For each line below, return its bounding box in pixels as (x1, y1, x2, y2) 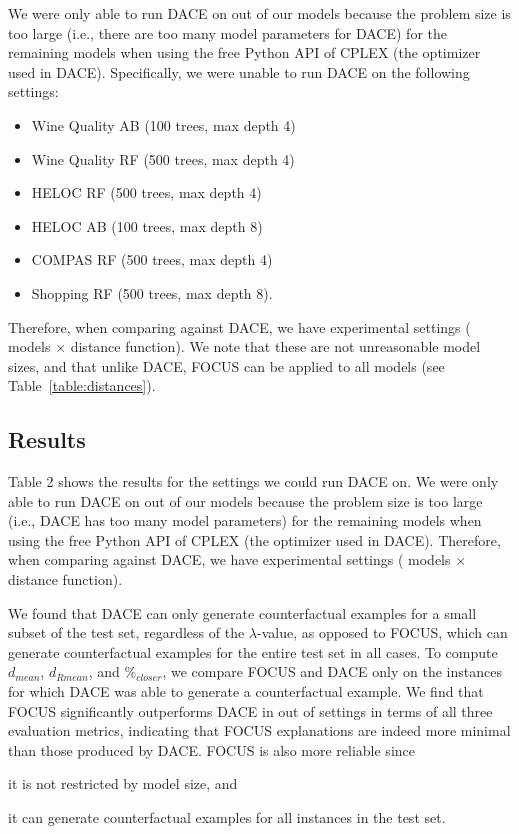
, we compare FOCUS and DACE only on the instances (162, 661, 502, 682)
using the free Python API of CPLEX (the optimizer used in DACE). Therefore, (8, 529, 501, 550)
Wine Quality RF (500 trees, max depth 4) (31, 148, 295, 169)
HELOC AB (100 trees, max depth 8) (31, 215, 263, 236)
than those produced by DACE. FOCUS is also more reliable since (8, 739, 415, 760)
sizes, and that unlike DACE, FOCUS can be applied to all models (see (8, 355, 445, 376)
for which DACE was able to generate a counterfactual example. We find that (8, 681, 484, 702)
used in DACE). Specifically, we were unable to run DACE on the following (8, 61, 470, 82)
